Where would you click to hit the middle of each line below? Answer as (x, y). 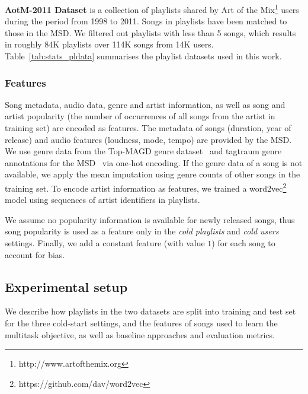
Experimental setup (66, 286)
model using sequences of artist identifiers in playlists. (102, 200)
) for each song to (243, 243)
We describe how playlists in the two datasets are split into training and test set (150, 311)
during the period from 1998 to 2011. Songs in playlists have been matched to (146, 21)
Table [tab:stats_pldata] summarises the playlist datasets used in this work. (143, 56)
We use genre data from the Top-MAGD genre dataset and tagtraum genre (143, 151)
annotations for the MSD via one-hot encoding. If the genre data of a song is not (154, 162)
